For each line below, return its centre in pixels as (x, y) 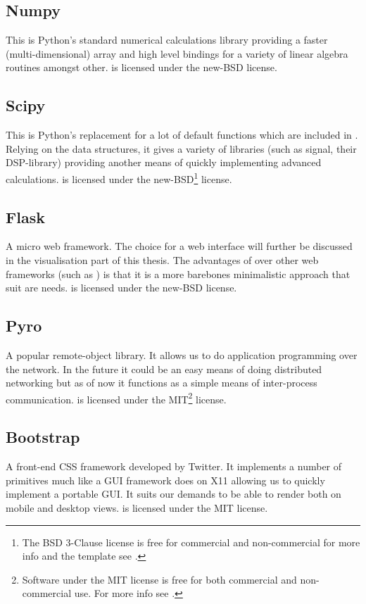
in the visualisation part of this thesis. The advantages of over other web (162, 260)
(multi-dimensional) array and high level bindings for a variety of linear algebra (177, 53)
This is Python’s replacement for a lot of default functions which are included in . (182, 135)
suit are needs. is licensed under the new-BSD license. (121, 288)
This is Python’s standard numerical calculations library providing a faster (167, 40)
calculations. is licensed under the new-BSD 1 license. (119, 177)
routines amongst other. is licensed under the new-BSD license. (141, 67)
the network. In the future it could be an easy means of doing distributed (164, 369)
